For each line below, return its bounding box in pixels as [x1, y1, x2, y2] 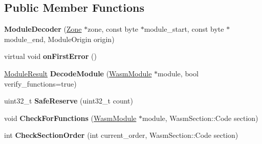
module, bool [158, 68, 199, 78]
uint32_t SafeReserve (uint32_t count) [4, 95, 133, 106]
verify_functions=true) [4, 78, 77, 89]
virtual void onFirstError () [4, 51, 97, 61]
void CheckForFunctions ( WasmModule [4, 112, 137, 123]
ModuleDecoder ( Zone [4, 24, 82, 34]
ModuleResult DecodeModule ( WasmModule [4, 68, 152, 78]
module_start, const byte [144, 24, 224, 34]
